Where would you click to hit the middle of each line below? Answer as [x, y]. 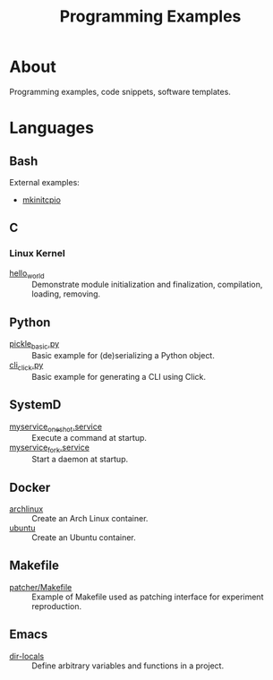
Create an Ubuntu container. [84, 538]
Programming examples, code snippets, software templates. [120, 91]
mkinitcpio [41, 200]
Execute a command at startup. [90, 438]
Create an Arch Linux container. [90, 519]
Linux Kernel [37, 254]
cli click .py [26, 366]
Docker [30, 487]
